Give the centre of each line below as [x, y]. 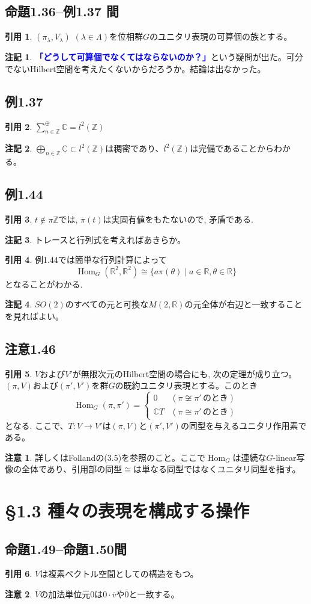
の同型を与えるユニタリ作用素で [243, 425]
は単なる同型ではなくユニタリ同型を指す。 [217, 469]
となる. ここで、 [37, 425]
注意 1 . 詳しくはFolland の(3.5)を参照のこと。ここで [105, 457]
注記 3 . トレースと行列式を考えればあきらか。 [95, 239]
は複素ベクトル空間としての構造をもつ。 [119, 574]
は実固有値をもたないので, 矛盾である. [178, 219]
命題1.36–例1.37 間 [62, 11]
